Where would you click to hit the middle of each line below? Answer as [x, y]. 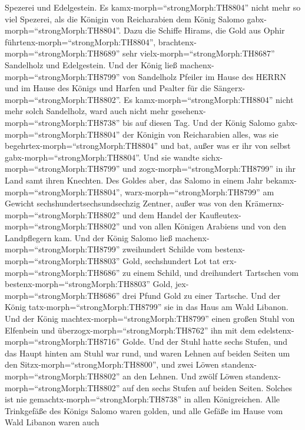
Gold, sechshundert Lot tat [171, 261]
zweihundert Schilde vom [168, 249]
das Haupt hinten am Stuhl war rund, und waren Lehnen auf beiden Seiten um [147, 353]
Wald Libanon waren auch [52, 422]
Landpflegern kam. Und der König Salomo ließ [89, 237]
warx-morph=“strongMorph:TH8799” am [200, 191]
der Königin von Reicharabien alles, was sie [200, 134]
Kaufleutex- [220, 214]
